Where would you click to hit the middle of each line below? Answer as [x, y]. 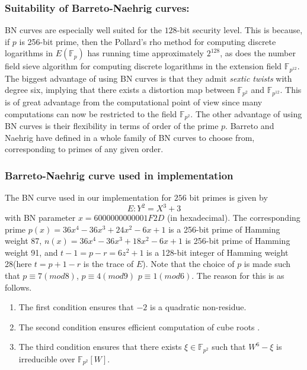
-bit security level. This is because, [240, 30]
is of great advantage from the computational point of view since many [134, 102]
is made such [267, 264]
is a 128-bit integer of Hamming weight [218, 252]
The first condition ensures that [76, 307]
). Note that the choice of [188, 264]
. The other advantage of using [246, 113]
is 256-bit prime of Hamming [238, 241]
